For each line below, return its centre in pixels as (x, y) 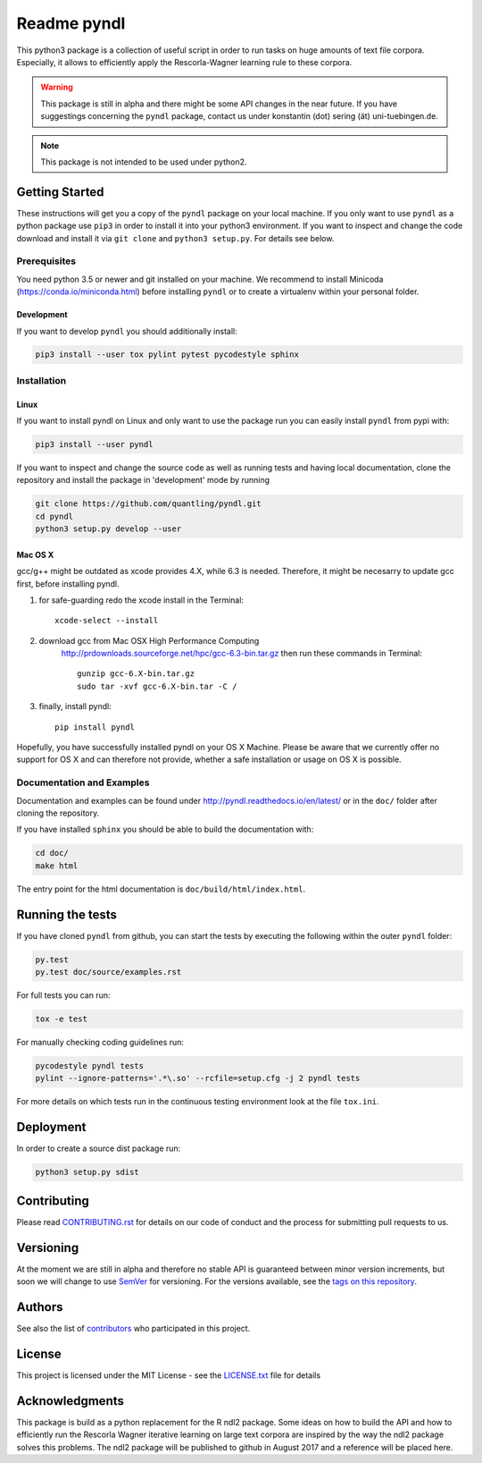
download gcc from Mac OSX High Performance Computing (149, 640)
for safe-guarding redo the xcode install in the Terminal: (141, 600)
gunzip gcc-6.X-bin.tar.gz (136, 674)
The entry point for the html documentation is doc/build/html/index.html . (161, 889)
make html (57, 866)
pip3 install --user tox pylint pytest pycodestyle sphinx (167, 355)
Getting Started (60, 192)
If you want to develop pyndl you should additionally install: (127, 331)
